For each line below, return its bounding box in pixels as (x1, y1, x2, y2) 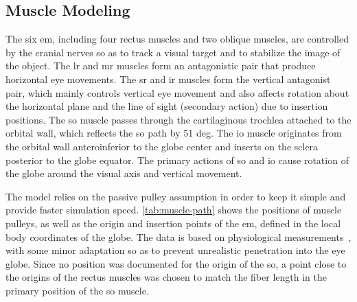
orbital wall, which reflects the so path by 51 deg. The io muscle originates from (5, 126, 342, 140)
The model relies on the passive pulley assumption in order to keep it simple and (5, 189, 346, 203)
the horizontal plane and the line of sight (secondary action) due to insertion (5, 99, 328, 113)
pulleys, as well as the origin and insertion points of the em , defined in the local (5, 216, 341, 230)
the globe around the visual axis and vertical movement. (5, 166, 242, 181)
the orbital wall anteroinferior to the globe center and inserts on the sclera (5, 139, 319, 153)
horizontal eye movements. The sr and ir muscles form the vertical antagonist (5, 71, 331, 86)
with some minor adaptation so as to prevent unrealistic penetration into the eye (5, 243, 345, 257)
